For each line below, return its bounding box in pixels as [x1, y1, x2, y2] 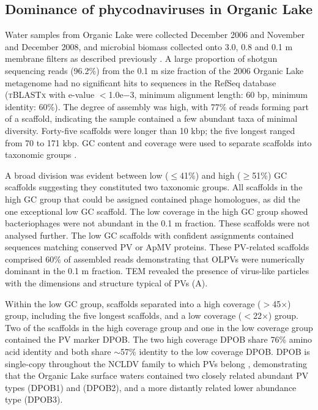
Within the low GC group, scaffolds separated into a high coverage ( [5, 297, 261, 310]
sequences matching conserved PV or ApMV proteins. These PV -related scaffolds [5, 240, 309, 253]
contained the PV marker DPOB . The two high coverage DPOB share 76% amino [5, 333, 312, 346]
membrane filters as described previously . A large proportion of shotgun [5, 52, 278, 65]
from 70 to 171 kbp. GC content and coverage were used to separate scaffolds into [5, 136, 312, 149]
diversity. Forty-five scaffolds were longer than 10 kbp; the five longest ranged [5, 124, 295, 136]
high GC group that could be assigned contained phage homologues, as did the [5, 192, 300, 205]
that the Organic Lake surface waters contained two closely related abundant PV [5, 369, 309, 382]
